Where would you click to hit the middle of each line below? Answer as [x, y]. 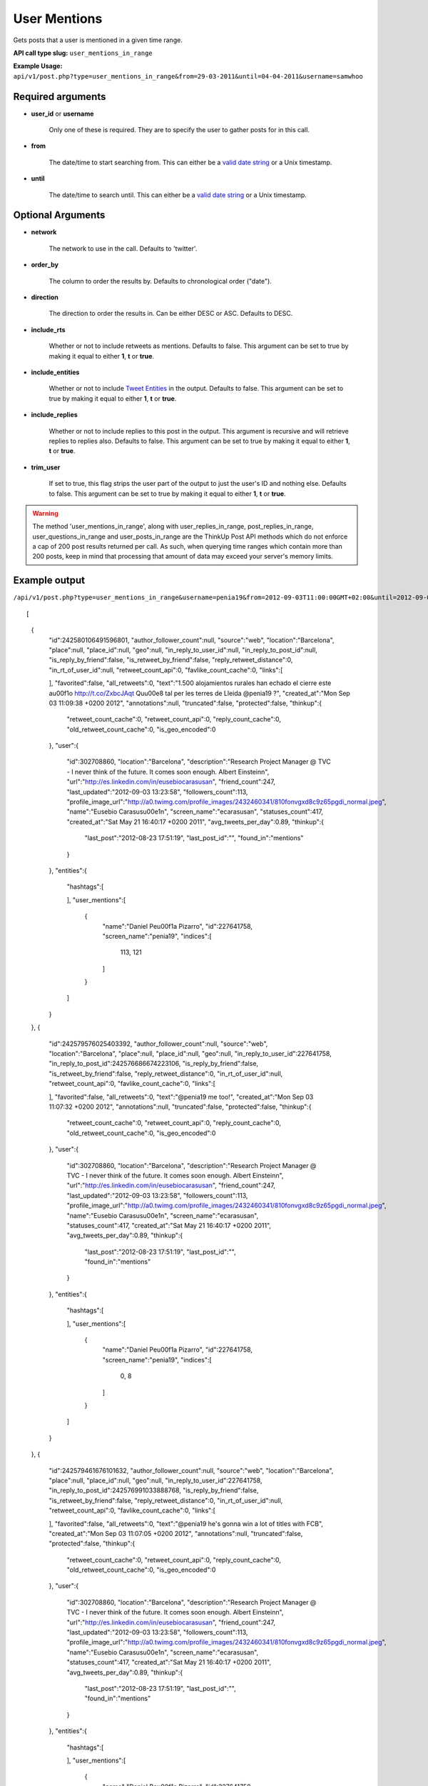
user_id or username [62, 114]
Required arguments [60, 96]
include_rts [48, 329]
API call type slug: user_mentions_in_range [83, 53]
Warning [45, 513]
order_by [45, 265]
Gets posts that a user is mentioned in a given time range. [98, 40]
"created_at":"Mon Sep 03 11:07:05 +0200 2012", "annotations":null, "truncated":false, [176, 1533]
